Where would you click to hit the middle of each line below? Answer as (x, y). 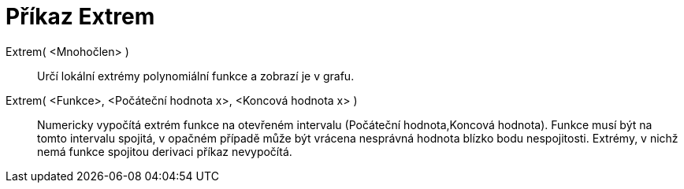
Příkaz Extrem (80, 17)
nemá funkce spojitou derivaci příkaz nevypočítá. (165, 151)
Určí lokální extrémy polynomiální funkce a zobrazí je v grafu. (196, 76)
